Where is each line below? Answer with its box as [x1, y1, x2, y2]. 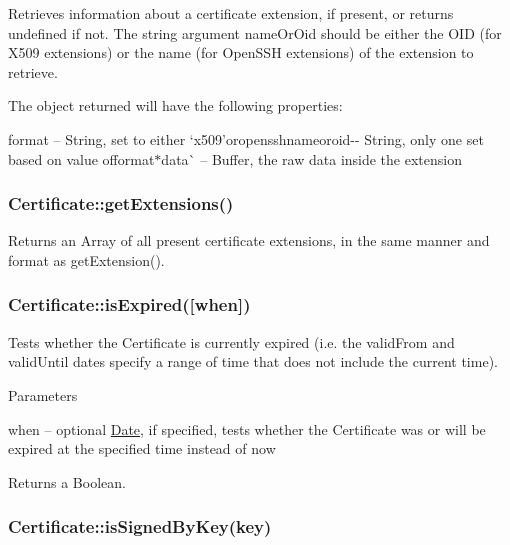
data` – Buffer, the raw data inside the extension [161, 148, 462, 169]
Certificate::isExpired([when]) [8, 292, 251, 317]
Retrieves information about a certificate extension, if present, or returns [8, 3, 454, 23]
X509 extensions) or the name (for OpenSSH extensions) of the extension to [8, 42, 474, 63]
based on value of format [8, 148, 155, 169]
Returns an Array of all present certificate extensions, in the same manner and [8, 230, 490, 251]
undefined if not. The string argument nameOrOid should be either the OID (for [8, 22, 502, 43]
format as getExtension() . [8, 249, 165, 270]
